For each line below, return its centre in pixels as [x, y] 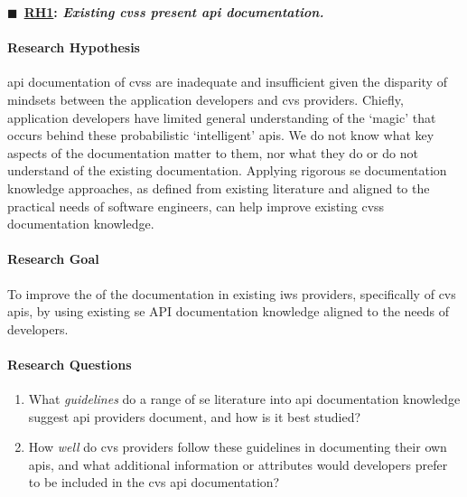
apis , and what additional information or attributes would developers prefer [238, 464]
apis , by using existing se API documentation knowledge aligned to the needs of [229, 311]
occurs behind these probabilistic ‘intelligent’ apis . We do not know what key [221, 135]
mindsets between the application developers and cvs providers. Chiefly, [205, 99]
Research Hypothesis [74, 47]
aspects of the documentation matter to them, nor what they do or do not [213, 152]
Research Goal [53, 259]
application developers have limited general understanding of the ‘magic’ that [222, 117]
